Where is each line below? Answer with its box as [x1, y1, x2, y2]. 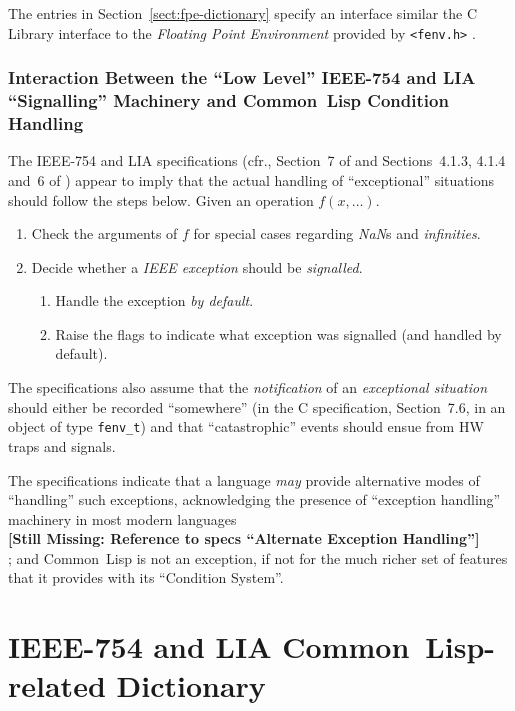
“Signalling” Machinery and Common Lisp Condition [8, 88, 449, 113]
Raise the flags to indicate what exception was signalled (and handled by [55, 323, 502, 344]
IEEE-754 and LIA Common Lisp [8, 626, 485, 667]
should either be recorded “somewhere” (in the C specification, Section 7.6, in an [8, 396, 506, 417]
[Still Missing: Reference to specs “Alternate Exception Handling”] [8, 528, 480, 549]
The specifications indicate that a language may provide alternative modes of [8, 469, 480, 490]
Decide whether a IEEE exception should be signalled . [31, 256, 363, 277]
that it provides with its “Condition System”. [8, 567, 284, 588]
